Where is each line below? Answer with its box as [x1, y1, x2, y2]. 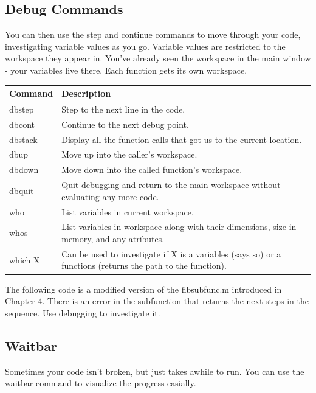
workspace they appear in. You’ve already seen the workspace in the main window [5, 52, 311, 64]
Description [61, 87, 111, 100]
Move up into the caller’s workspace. [61, 148, 197, 161]
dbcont [9, 117, 35, 130]
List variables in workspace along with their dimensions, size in [61, 220, 297, 233]
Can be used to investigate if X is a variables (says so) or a [61, 247, 281, 260]
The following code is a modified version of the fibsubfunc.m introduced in [5, 282, 282, 295]
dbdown [9, 163, 39, 176]
